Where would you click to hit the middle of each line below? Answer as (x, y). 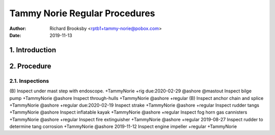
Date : (15, 35)
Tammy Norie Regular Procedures (82, 13)
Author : (18, 28)
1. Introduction (33, 50)
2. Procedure (30, 66)
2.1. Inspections (29, 81)
